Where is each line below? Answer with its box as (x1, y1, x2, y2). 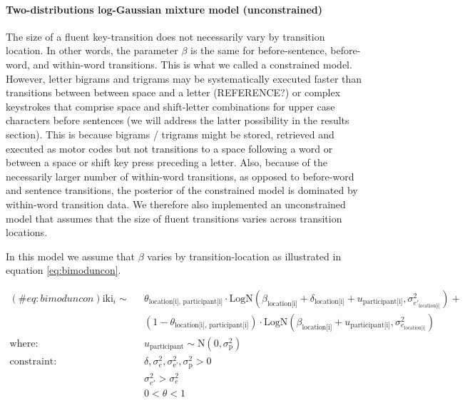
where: (9, 338, 39, 349)
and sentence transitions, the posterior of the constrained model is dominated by (6, 183, 358, 198)
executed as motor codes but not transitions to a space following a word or (6, 141, 333, 155)
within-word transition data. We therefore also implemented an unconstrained (6, 196, 346, 211)
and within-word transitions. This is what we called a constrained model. (33, 56, 352, 71)
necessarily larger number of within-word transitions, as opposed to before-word (6, 168, 354, 183)
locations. (6, 225, 48, 240)
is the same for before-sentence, (190, 43, 327, 58)
